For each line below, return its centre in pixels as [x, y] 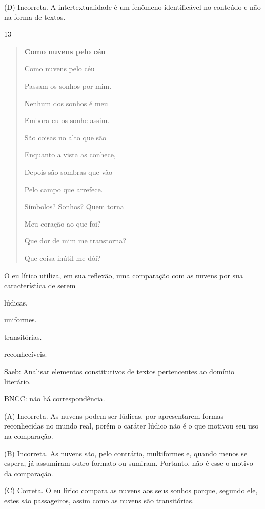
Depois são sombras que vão [68, 171]
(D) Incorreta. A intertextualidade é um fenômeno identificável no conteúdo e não [132, 7]
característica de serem [40, 285]
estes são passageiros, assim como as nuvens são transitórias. [99, 500]
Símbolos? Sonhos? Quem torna [74, 206]
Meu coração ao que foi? [63, 223]
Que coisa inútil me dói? [63, 258]
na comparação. [29, 436]
